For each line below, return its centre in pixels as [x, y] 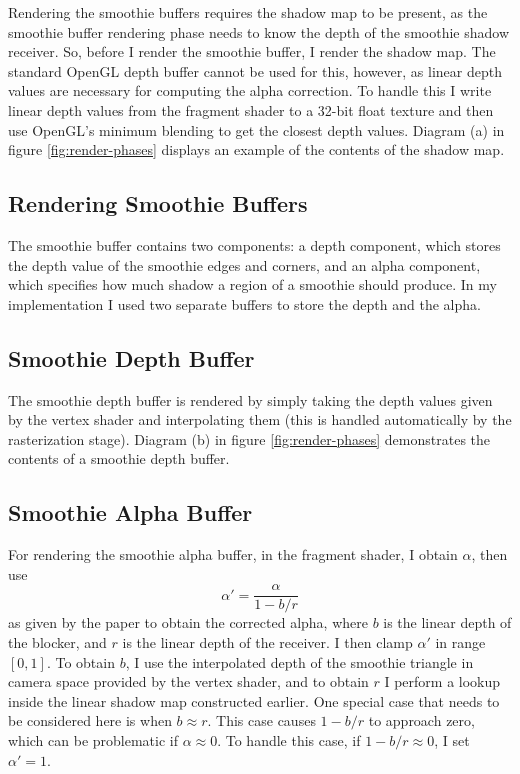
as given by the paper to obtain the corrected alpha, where [188, 622]
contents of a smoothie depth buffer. [119, 458]
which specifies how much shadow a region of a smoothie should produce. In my [252, 284]
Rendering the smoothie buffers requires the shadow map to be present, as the [248, 12]
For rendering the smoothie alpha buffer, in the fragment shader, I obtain [233, 554]
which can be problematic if [93, 739]
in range [460, 641]
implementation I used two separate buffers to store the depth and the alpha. [244, 303]
